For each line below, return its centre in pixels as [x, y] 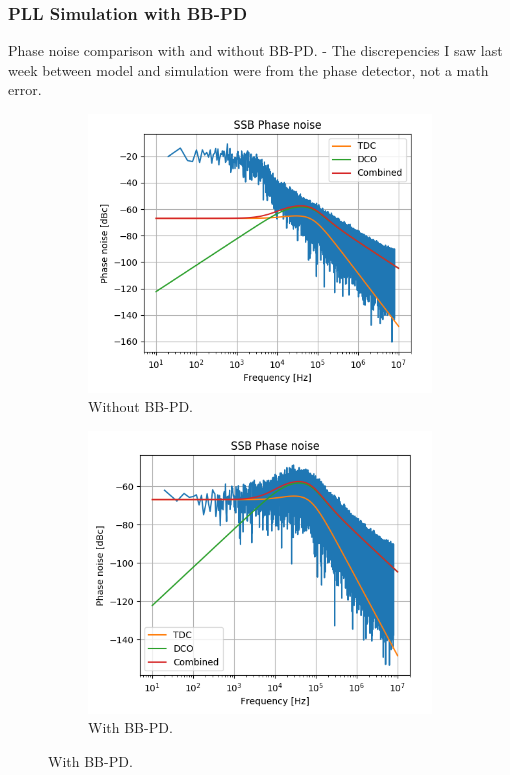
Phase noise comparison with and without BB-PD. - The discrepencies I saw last [255, 50]
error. [25, 89]
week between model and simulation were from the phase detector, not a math [248, 69]
